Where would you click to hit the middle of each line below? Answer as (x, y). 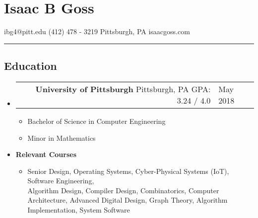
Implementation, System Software (79, 210)
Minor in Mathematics (62, 137)
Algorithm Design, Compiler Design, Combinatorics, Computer (123, 190)
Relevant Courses (46, 154)
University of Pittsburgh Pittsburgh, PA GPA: (123, 89)
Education (31, 66)
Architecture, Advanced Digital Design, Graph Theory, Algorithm (128, 200)
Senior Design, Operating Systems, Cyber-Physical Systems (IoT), (128, 171)
